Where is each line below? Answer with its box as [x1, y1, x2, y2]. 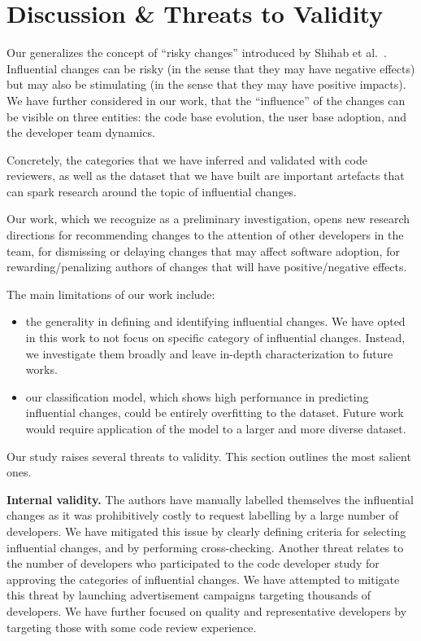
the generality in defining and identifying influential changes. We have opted [25, 313, 406, 330]
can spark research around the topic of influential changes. [7, 182, 297, 200]
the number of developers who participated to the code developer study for [7, 555, 380, 572]
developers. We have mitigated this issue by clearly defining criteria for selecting [7, 522, 406, 539]
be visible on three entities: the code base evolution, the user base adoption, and [7, 108, 407, 125]
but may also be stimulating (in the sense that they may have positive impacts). [7, 76, 406, 93]
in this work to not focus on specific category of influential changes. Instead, [25, 329, 406, 346]
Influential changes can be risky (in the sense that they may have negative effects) [7, 59, 415, 77]
